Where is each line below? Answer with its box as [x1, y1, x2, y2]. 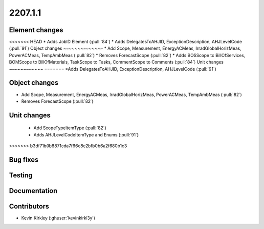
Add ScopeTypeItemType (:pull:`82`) [33, 125, 107, 131]
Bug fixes [9, 155, 39, 164]
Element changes [9, 26, 64, 34]
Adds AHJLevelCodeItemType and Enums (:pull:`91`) [33, 132, 139, 137]
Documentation [9, 187, 58, 195]
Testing [9, 171, 33, 179]
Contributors [9, 202, 49, 210]
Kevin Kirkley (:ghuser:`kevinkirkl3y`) [21, 215, 95, 221]
